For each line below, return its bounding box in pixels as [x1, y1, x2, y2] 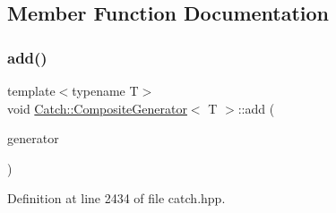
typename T [72, 81, 139, 99]
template [7, 81, 56, 99]
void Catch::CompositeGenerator [7, 98, 187, 117]
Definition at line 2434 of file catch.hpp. [7, 189, 226, 208]
